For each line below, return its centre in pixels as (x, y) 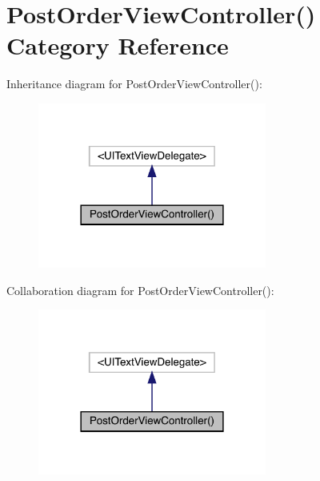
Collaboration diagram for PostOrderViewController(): (140, 290)
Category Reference (118, 45)
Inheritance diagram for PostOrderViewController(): (134, 84)
